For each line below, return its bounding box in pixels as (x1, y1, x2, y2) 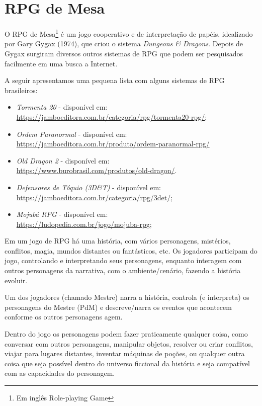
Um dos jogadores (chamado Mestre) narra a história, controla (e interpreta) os (5, 292, 249, 302)
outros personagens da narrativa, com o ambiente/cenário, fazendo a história (5, 265, 241, 276)
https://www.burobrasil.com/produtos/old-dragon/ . (16, 165, 177, 176)
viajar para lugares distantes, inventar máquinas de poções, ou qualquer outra (5, 348, 245, 359)
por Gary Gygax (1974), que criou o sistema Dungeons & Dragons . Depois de (5, 38, 243, 49)
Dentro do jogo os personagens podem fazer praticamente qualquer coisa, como (5, 329, 248, 339)
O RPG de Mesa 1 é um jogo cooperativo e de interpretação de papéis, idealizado (5, 27, 253, 39)
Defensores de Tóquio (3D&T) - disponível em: (16, 182, 161, 192)
